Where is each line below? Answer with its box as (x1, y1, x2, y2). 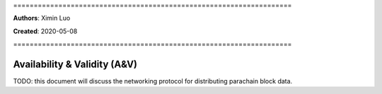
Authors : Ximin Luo (13, 14, 71, 23)
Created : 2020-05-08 (13, 27, 78, 35)
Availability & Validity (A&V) (13, 58, 138, 70)
